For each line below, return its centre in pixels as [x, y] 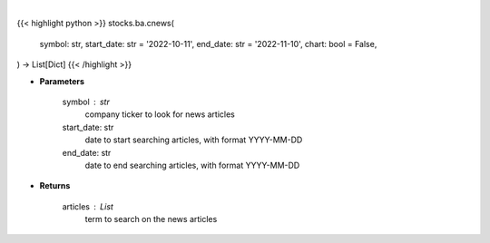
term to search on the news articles [151, 219]
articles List [88, 206]
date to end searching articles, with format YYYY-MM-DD [192, 165]
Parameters [62, 81]
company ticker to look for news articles [160, 114]
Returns [55, 186]
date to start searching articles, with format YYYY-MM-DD [194, 140]
